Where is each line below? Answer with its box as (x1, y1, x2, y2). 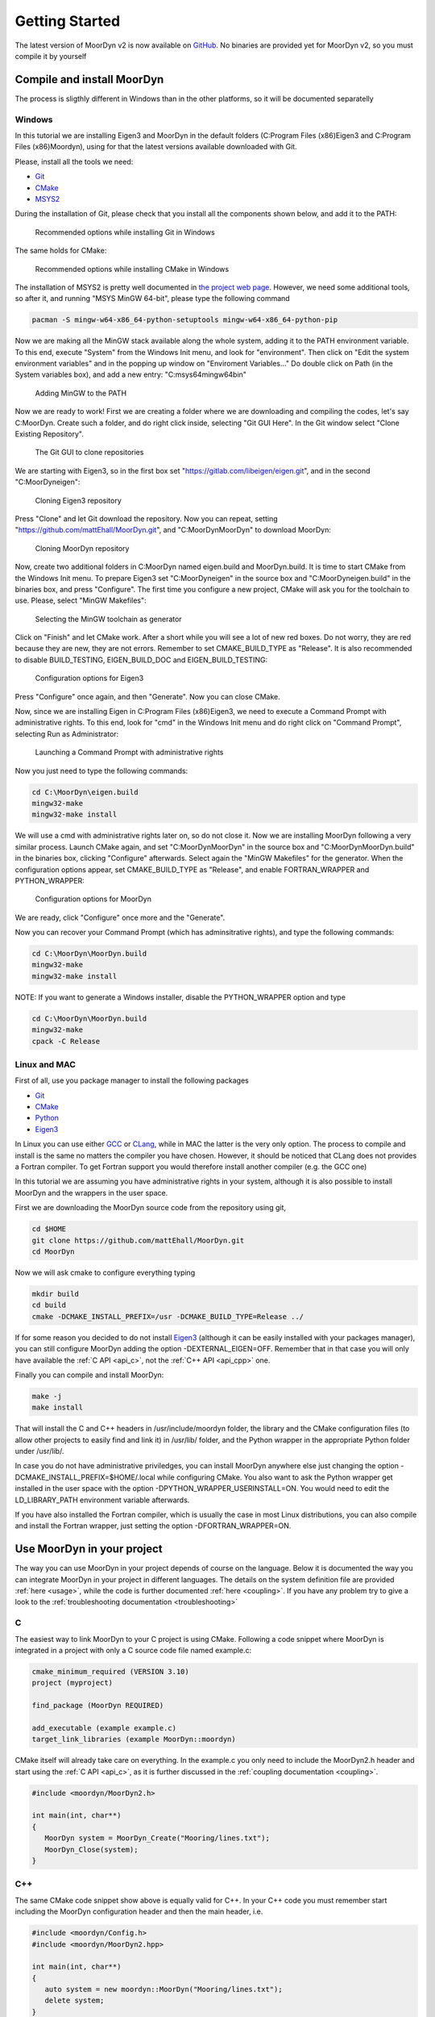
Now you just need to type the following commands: (14, 766, 188, 775)
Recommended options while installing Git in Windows (35, 227, 215, 237)
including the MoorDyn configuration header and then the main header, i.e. (14, 1906, 263, 1916)
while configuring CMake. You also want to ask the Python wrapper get (157, 1472, 394, 1482)
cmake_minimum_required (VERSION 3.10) (31, 1667, 189, 1676)
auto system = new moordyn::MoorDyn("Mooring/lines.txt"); (44, 1985, 283, 1994)
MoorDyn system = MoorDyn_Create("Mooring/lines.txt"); (44, 1834, 270, 1843)
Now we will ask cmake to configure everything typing (14, 1267, 196, 1277)
